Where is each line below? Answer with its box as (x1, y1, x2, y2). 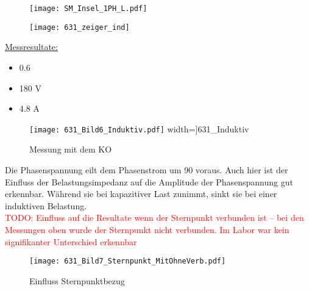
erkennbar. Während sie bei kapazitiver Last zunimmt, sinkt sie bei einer (5, 187, 277, 200)
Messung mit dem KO (29, 143, 112, 156)
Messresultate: (5, 40, 58, 53)
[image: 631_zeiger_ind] (29, 23, 130, 32)
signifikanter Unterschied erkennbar (5, 235, 137, 248)
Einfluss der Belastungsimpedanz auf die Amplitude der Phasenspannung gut (5, 175, 293, 188)
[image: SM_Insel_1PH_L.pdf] (29, 4, 147, 13)
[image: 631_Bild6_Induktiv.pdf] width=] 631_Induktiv (29, 122, 249, 135)
